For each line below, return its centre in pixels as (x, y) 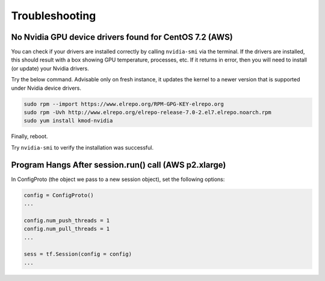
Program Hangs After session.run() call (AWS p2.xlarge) (119, 165)
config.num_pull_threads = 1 (67, 229)
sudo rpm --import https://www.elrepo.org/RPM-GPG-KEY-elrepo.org (124, 104)
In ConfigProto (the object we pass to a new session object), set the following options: (118, 179)
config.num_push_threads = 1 (67, 220)
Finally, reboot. (29, 136)
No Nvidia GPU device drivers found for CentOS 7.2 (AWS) (122, 37)
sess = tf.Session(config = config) (78, 254)
